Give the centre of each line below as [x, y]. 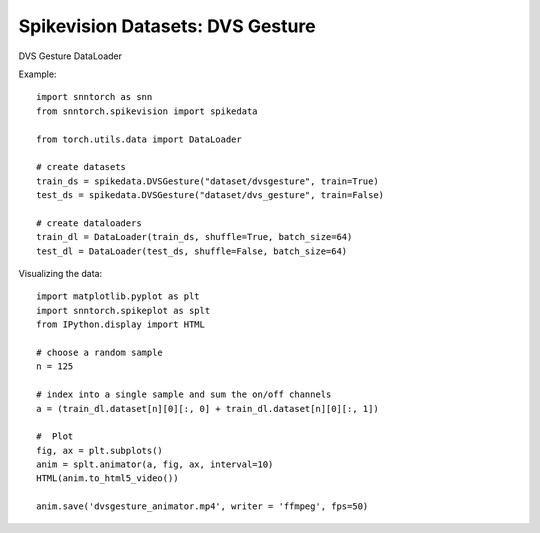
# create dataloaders [89, 223]
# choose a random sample [100, 352]
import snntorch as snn [94, 97]
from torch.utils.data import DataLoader [139, 139]
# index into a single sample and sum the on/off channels [184, 394]
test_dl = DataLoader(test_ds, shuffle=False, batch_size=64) [192, 251]
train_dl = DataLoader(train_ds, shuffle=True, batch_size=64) [194, 237]
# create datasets [81, 167]
